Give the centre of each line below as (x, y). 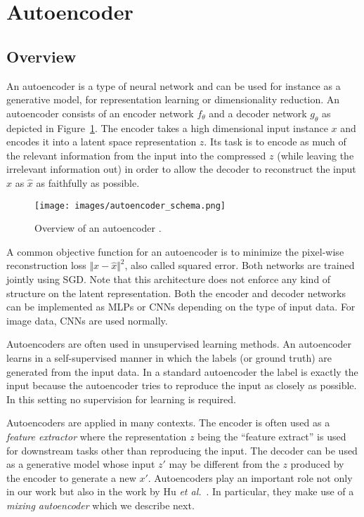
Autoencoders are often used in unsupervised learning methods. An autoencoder (179, 344)
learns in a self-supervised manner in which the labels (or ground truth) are (169, 357)
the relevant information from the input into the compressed (136, 155)
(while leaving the (316, 155)
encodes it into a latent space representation (102, 142)
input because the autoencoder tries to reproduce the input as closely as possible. (182, 385)
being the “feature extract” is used (272, 436)
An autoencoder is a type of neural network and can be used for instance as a (174, 85)
